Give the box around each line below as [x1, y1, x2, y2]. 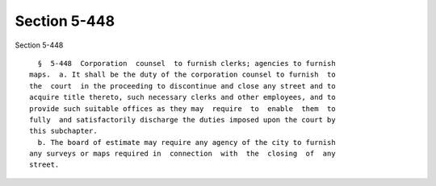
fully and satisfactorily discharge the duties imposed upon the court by [29, 115, 336, 124]
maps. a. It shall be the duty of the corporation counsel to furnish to [29, 70, 336, 80]
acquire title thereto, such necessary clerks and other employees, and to [29, 93, 336, 102]
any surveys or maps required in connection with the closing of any [29, 149, 336, 159]
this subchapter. [29, 126, 98, 136]
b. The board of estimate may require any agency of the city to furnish [37, 138, 336, 147]
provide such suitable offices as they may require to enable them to [29, 104, 336, 113]
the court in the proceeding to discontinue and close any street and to [29, 81, 336, 90]
